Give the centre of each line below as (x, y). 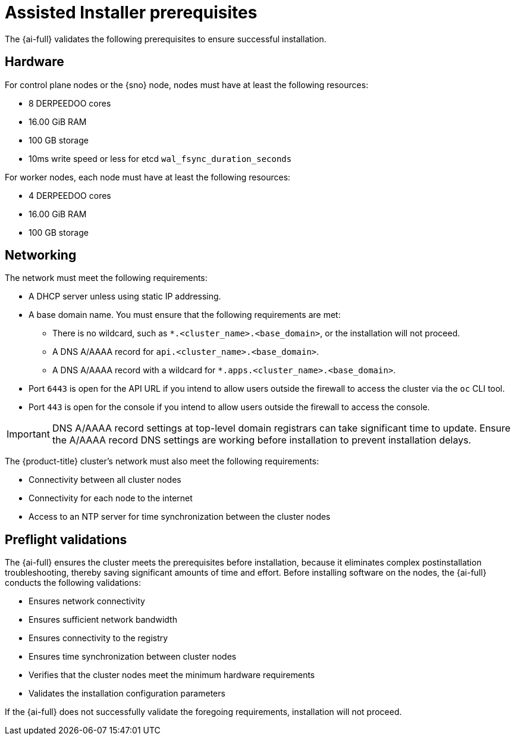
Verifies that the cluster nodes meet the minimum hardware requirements (172, 675)
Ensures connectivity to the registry (98, 638)
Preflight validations (66, 539)
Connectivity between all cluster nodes (105, 480)
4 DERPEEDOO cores (70, 195)
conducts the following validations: (73, 583)
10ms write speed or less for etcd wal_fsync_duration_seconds (160, 158)
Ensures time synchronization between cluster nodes (133, 657)
